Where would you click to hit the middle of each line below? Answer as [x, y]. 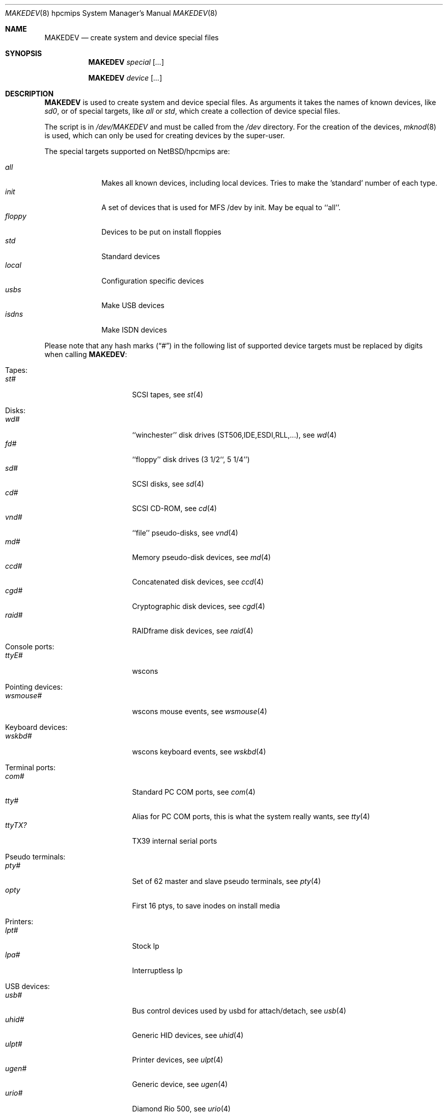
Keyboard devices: [36, 727]
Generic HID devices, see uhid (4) [188, 1035]
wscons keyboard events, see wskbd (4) [199, 752]
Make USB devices [133, 305]
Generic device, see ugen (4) [180, 1084]
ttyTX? [16, 825]
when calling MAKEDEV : [86, 354]
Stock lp [146, 946]
